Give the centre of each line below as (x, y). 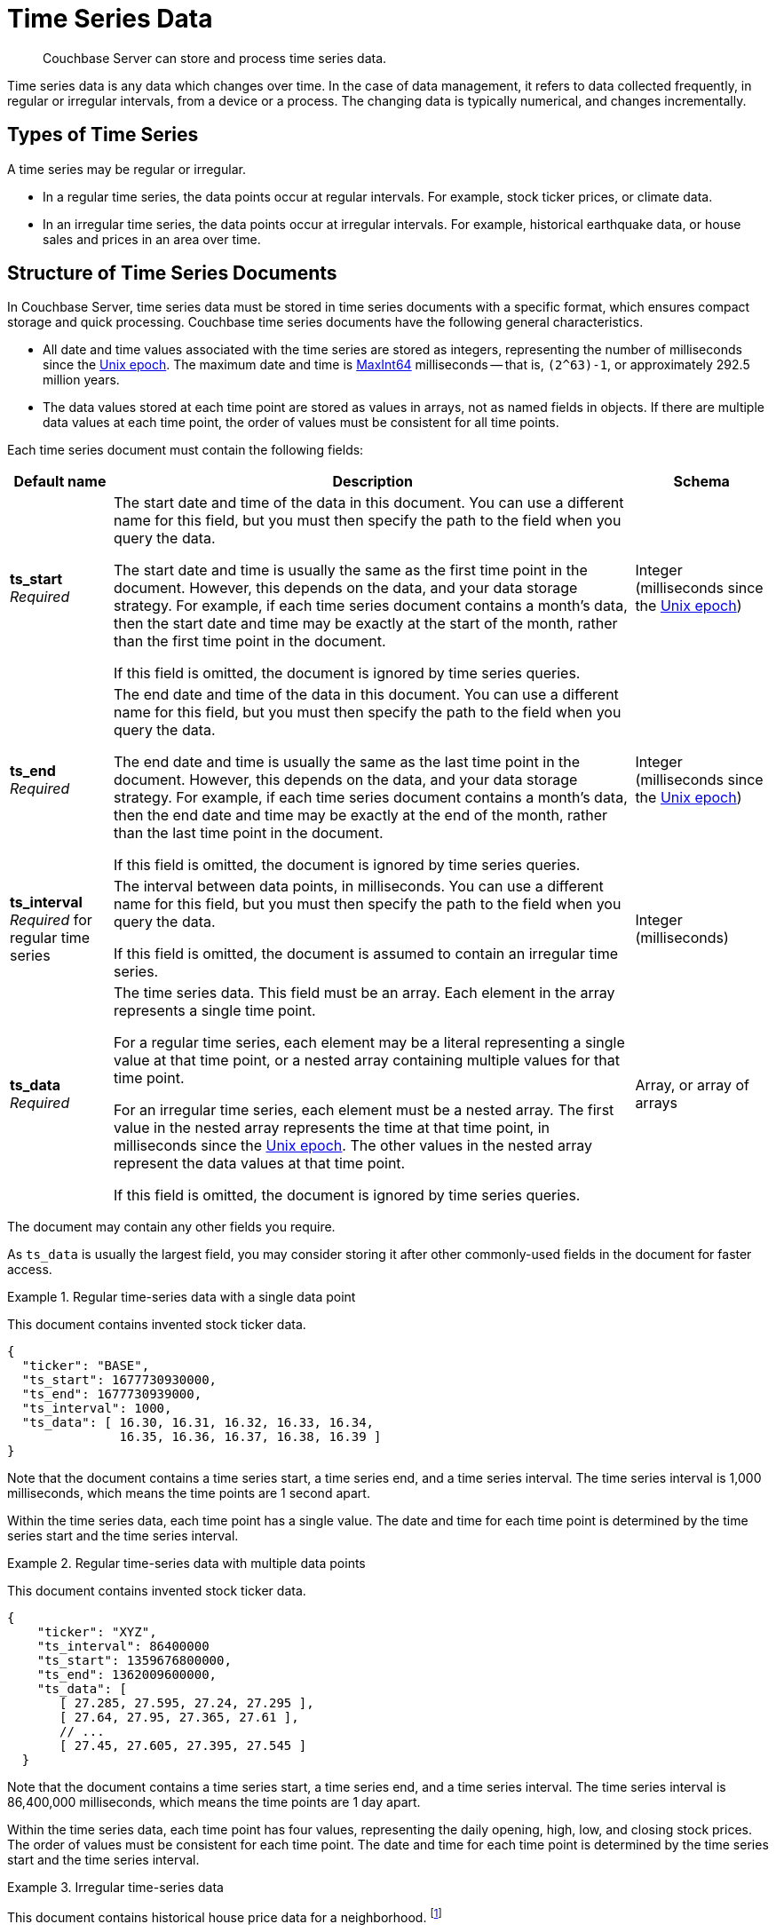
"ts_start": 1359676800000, (134, 1661)
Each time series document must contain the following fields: (186, 450)
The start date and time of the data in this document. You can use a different (369, 503)
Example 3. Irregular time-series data (115, 1888)
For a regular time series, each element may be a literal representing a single (369, 1043)
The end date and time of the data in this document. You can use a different (366, 695)
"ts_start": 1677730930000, (119, 1380)
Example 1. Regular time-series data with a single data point (182, 1297)
